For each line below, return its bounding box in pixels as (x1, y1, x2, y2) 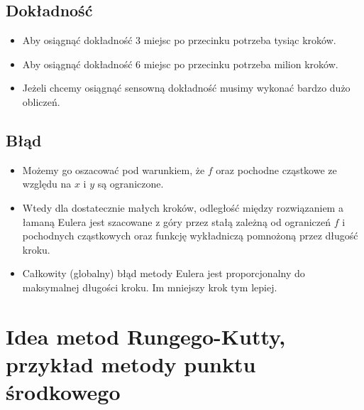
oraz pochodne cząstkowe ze (216, 162, 337, 177)
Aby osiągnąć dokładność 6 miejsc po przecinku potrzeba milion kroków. (22, 56, 338, 71)
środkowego (6, 377, 121, 406)
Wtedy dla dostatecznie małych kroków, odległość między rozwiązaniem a (22, 200, 343, 215)
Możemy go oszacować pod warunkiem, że (22, 162, 205, 177)
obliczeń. (22, 94, 60, 109)
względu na (22, 176, 72, 191)
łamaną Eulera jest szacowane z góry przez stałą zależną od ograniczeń (22, 214, 331, 229)
